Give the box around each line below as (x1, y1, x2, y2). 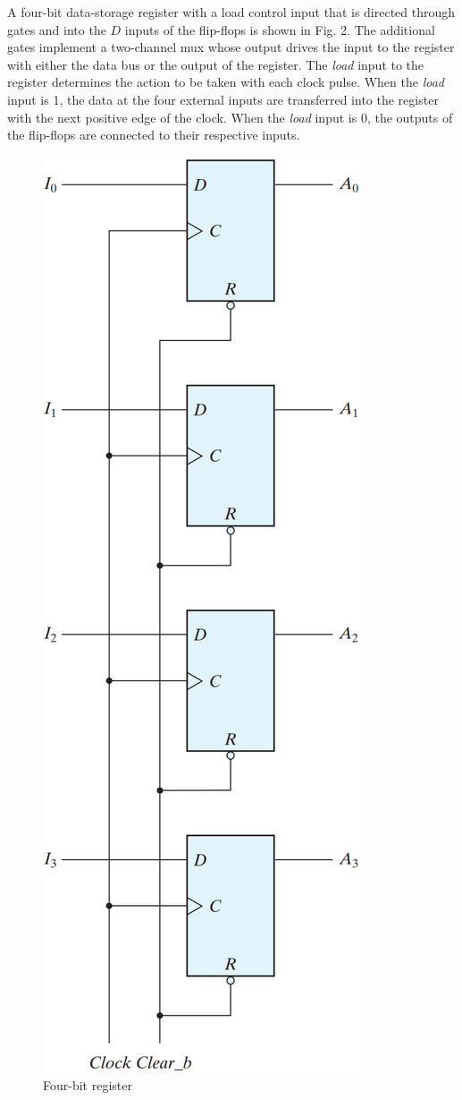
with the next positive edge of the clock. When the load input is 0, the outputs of (7, 107, 453, 126)
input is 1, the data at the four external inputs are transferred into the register (7, 90, 439, 108)
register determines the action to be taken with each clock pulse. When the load (7, 72, 444, 91)
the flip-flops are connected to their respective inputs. (7, 125, 300, 144)
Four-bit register (43, 1076, 132, 1095)
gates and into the (7, 20, 106, 38)
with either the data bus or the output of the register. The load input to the (7, 55, 424, 73)
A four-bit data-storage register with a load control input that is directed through (7, 3, 456, 21)
